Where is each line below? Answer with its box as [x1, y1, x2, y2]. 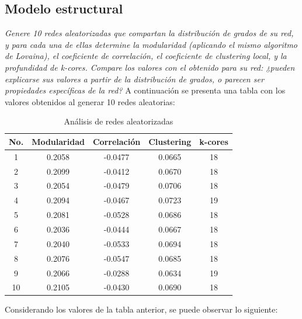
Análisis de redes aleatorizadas [64, 115, 173, 127]
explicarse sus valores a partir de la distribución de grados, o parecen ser [5, 72, 264, 85]
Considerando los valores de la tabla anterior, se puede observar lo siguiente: [5, 303, 278, 315]
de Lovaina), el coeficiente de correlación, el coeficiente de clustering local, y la [5, 50, 287, 62]
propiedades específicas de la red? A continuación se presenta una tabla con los [5, 84, 286, 96]
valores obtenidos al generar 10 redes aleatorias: [5, 95, 175, 108]
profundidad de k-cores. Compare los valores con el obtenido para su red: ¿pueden [5, 61, 295, 73]
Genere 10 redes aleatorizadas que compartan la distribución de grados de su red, [5, 27, 294, 39]
